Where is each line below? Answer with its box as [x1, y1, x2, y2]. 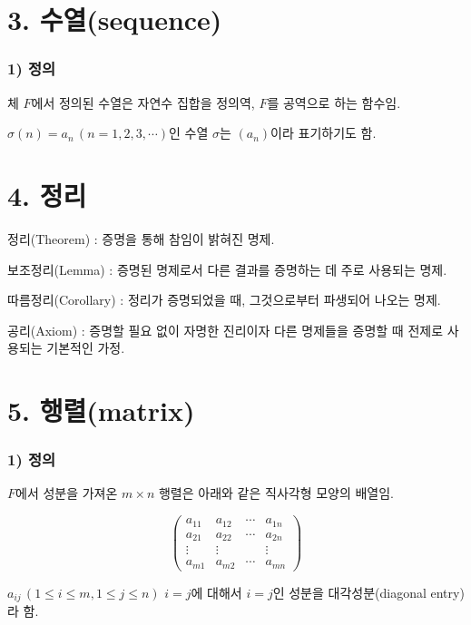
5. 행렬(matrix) [7, 392, 195, 429]
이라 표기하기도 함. [270, 123, 377, 142]
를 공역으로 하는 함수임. [267, 93, 401, 112]
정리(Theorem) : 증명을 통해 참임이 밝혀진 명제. [7, 229, 275, 248]
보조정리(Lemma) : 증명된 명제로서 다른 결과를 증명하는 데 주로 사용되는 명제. [7, 259, 447, 278]
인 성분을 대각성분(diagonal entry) [272, 582, 465, 601]
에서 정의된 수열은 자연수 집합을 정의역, [31, 93, 255, 112]
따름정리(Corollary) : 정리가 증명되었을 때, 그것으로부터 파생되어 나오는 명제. [7, 290, 441, 309]
